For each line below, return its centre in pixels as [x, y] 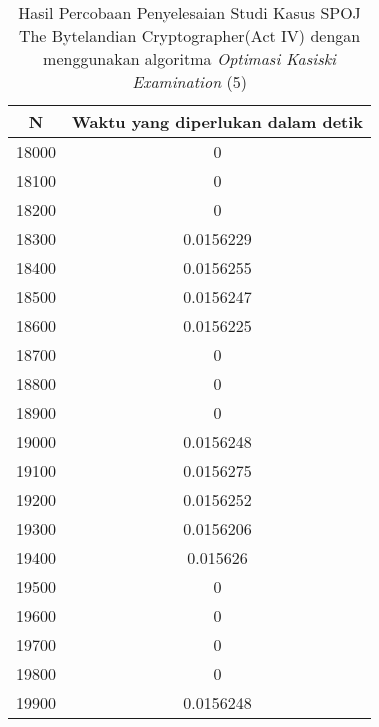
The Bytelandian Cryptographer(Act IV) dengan [189, 35]
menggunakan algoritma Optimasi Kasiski [189, 58]
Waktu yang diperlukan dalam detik [218, 121]
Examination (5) [189, 81]
